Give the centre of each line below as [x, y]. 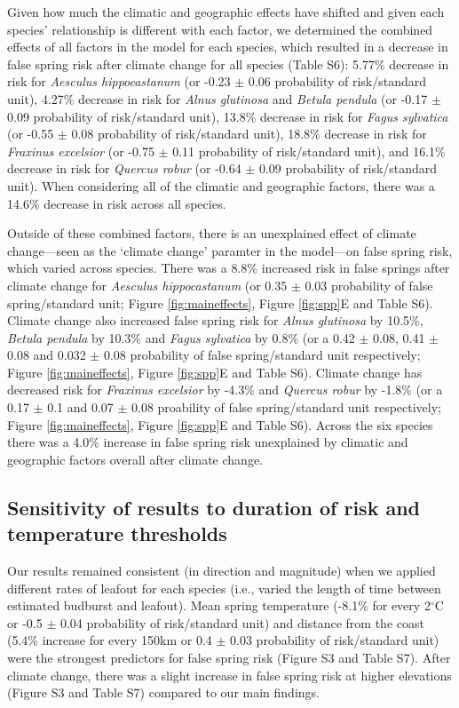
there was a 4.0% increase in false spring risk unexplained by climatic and [208, 442]
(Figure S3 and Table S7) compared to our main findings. [163, 692]
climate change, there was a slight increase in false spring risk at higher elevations [229, 675]
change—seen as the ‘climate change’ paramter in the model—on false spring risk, [230, 250]
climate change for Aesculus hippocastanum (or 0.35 [147, 285]
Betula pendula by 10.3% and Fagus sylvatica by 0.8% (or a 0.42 [181, 337]
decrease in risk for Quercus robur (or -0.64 [124, 168]
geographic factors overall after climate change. [135, 459]
